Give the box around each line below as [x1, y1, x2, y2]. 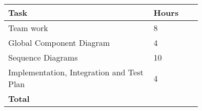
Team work [8, 22, 48, 34]
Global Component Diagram [8, 37, 110, 48]
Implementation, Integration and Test [8, 66, 144, 78]
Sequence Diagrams [8, 51, 78, 63]
